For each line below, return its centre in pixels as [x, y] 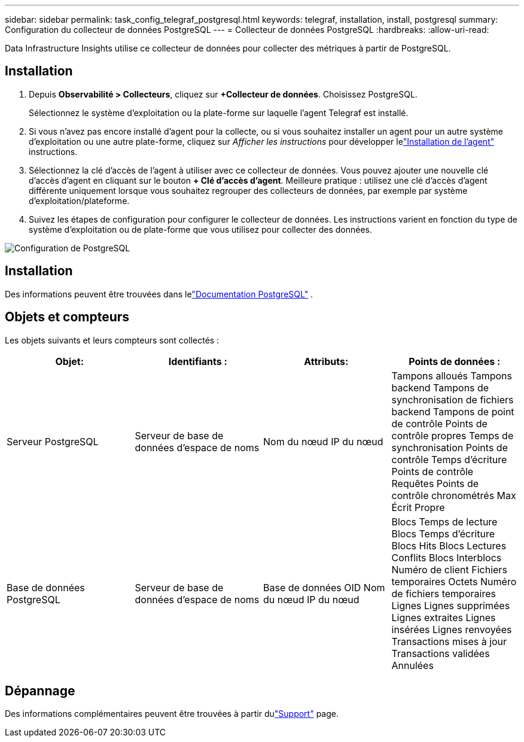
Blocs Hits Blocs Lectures [449, 545]
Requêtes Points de [435, 483]
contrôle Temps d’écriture [449, 459]
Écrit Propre [418, 507]
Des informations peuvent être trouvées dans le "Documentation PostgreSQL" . [159, 294]
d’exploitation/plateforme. [79, 200]
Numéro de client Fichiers [449, 569]
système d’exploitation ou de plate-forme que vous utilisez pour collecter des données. [200, 229]
